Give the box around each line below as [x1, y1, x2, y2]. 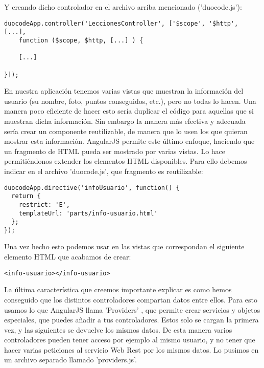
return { [11, 192, 41, 200]
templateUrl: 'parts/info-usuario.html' [18, 209, 158, 217]
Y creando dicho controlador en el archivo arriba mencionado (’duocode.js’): [4, 2, 242, 12]
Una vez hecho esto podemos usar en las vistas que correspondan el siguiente [4, 241, 245, 252]
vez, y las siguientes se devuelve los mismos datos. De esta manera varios [4, 324, 232, 335]
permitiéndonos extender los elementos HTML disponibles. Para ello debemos [4, 156, 247, 166]
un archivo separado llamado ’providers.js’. [4, 354, 137, 365]
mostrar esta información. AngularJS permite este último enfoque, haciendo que [4, 136, 255, 146]
